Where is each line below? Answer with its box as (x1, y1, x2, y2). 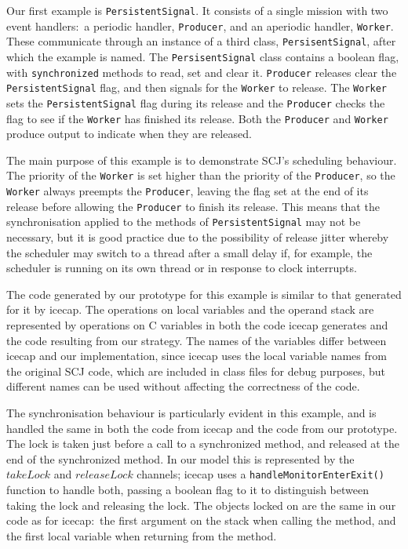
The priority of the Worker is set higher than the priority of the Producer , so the (6, 167, 395, 184)
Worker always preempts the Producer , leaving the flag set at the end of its (6, 183, 369, 199)
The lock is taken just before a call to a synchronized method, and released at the (6, 435, 399, 452)
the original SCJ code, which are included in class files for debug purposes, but (6, 362, 385, 379)
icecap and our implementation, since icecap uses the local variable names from (6, 347, 387, 364)
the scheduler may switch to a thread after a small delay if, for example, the (6, 244, 373, 260)
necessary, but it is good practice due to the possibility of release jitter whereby (6, 229, 389, 245)
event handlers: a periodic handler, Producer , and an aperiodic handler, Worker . (6, 17, 394, 34)
